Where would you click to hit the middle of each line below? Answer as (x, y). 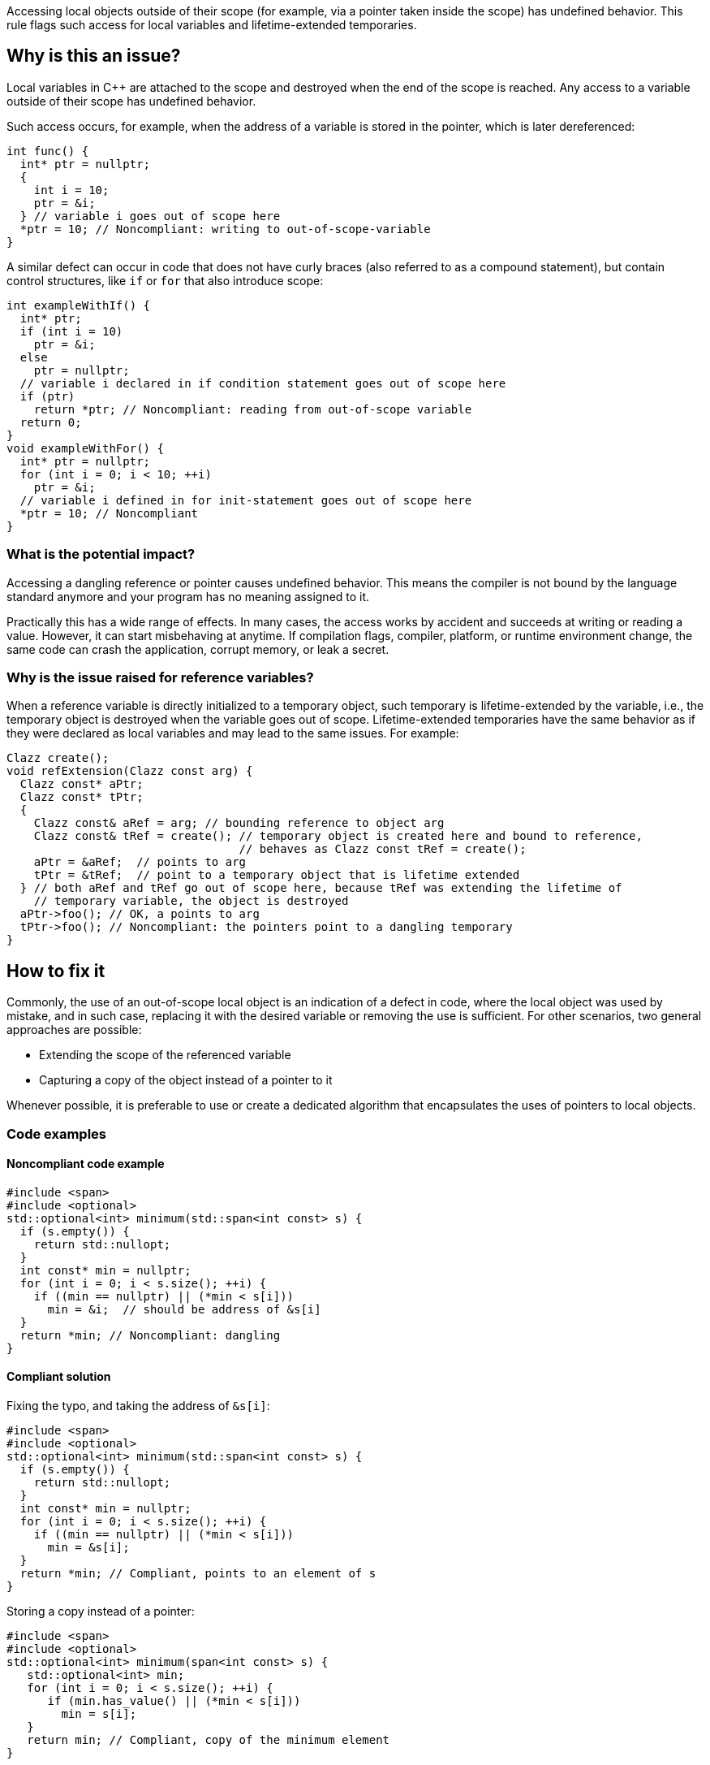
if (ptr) (47, 396)
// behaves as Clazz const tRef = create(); (383, 849)
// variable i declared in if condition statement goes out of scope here (263, 383)
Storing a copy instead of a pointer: (101, 1611)
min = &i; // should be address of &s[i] (184, 1309)
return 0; (51, 422)
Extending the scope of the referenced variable (165, 1055)
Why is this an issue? (94, 56)
